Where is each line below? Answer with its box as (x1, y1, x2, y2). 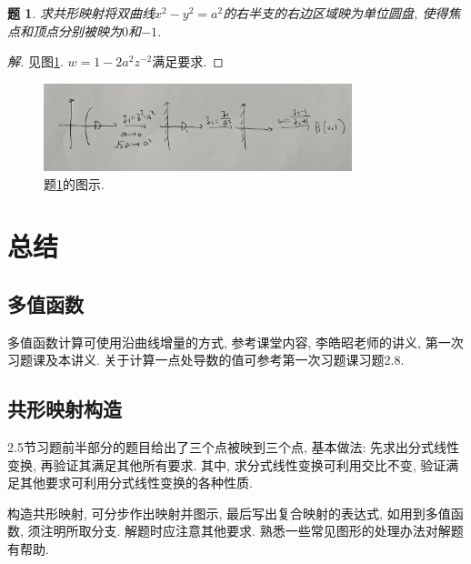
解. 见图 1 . (7, 52, 64, 71)
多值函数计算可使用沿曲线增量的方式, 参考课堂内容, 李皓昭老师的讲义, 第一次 (7, 332, 464, 351)
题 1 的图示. (44, 174, 105, 193)
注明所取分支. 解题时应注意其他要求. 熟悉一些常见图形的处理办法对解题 (40, 521, 464, 540)
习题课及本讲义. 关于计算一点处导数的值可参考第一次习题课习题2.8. (7, 350, 405, 369)
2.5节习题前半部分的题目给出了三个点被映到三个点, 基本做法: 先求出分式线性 (7, 438, 459, 457)
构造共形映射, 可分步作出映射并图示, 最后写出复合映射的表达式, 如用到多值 (7, 503, 451, 522)
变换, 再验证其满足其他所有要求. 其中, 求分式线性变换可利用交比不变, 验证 (7, 455, 446, 474)
